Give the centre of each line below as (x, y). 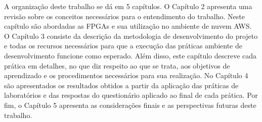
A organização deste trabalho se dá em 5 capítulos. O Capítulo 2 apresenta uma (128, 6)
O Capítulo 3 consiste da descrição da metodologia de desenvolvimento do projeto (131, 36)
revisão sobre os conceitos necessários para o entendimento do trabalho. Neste (124, 16)
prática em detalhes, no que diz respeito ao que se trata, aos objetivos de (117, 65)
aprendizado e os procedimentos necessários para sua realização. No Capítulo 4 (126, 75)
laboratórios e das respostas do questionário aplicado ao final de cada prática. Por (131, 95)
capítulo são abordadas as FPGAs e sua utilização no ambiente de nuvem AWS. (128, 26)
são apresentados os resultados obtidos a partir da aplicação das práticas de (121, 85)
